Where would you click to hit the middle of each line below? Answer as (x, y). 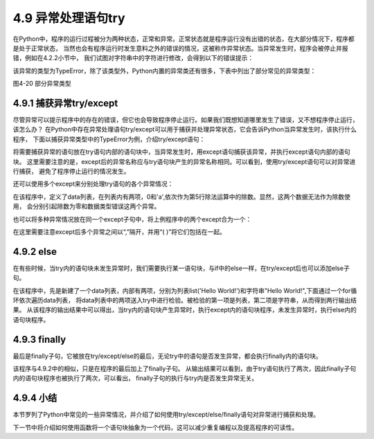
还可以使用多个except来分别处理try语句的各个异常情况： (93, 184)
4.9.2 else (35, 252)
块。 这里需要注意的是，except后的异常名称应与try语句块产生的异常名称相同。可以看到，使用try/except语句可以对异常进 (184, 161)
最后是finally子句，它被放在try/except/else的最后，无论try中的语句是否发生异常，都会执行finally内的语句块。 (167, 356)
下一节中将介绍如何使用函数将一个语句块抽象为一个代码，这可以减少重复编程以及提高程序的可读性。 (155, 427)
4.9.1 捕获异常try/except (65, 103)
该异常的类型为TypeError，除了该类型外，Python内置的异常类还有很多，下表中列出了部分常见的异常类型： (164, 71)
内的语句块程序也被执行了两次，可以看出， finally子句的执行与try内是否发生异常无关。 (135, 378)
